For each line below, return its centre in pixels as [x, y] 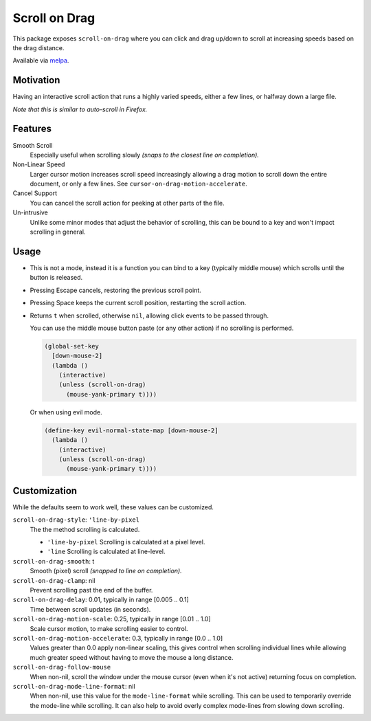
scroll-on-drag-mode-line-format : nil [74, 686]
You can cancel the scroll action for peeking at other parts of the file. [127, 203]
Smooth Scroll [33, 145]
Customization [45, 490]
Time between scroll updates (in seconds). [90, 609]
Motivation [36, 80]
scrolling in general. [58, 232]
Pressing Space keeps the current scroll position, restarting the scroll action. [138, 303]
